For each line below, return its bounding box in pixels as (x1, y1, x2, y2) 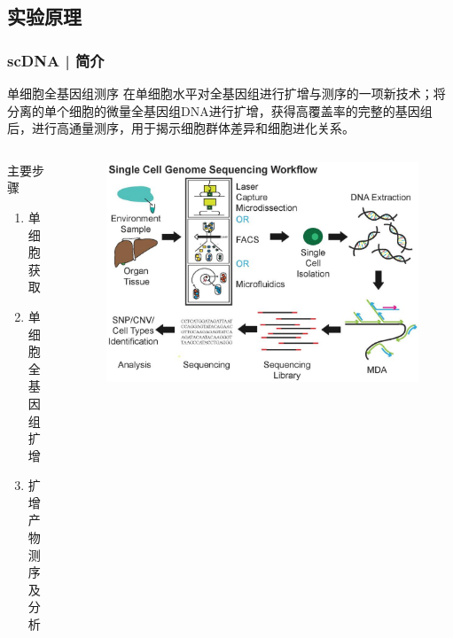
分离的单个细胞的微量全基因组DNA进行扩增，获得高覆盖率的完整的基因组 (7, 101, 433, 120)
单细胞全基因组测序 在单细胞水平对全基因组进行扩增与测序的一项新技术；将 (7, 84, 446, 102)
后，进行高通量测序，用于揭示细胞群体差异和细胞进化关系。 (7, 119, 355, 137)
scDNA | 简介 (7, 49, 105, 71)
